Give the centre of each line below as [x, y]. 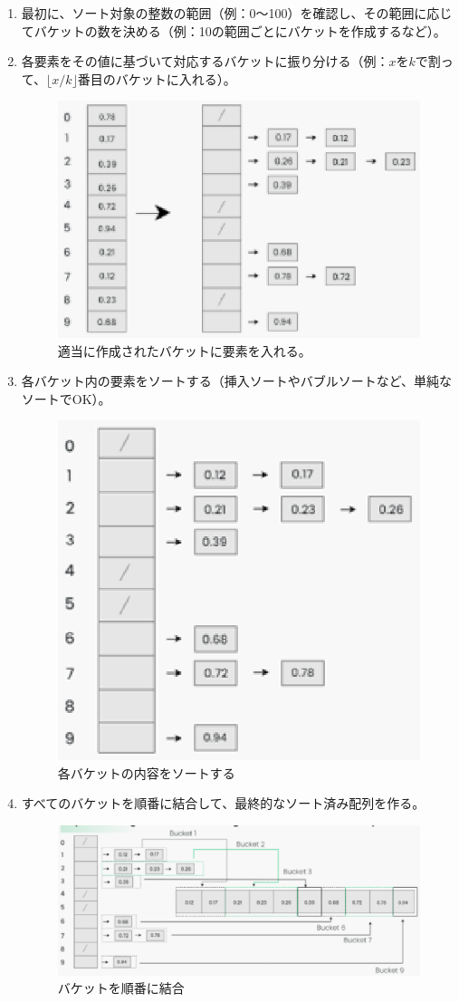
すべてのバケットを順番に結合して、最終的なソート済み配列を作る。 [223, 803]
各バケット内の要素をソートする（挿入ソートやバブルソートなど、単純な [237, 381]
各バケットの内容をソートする [146, 772]
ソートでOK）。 [66, 398]
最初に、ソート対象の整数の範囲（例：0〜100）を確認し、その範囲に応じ [237, 13]
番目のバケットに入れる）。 [157, 78]
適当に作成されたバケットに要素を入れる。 [184, 350]
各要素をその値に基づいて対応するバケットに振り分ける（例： [205, 61]
